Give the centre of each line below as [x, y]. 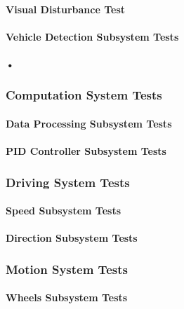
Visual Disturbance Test [66, 9]
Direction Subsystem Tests [72, 238]
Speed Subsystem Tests [64, 211]
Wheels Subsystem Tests [67, 297]
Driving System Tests [68, 182]
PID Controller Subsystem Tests [86, 151]
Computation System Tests [84, 95]
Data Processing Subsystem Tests [89, 123]
